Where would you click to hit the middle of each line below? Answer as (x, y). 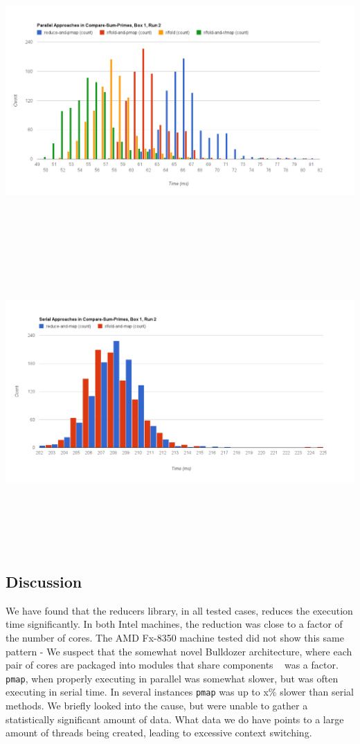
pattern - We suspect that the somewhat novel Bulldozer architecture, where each (179, 651)
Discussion (44, 582)
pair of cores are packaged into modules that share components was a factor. (172, 665)
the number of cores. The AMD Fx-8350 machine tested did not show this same (175, 638)
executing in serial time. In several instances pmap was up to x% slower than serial (180, 692)
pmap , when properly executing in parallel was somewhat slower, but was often (172, 678)
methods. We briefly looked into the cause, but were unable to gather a (157, 706)
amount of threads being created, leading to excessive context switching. (159, 733)
